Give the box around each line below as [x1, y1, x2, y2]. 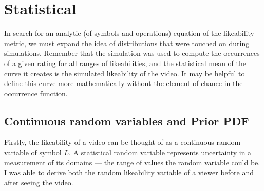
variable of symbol [4, 147, 62, 158]
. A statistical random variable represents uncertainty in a [68, 147, 252, 158]
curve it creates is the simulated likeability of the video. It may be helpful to [4, 68, 245, 78]
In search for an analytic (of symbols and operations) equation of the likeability [4, 28, 254, 38]
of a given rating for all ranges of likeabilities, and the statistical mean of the [4, 57, 246, 68]
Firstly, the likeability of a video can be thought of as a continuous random [4, 137, 241, 147]
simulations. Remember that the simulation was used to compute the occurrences [4, 48, 260, 58]
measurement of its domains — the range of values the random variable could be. [4, 157, 260, 167]
